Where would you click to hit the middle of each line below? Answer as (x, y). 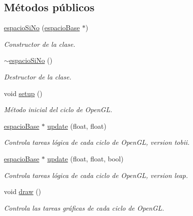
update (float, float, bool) (85, 158)
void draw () (22, 191)
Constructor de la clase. (40, 44)
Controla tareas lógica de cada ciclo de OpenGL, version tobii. (97, 142)
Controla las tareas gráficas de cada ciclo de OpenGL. (84, 207)
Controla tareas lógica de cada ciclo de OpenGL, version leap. (96, 175)
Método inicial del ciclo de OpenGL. (58, 109)
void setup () (23, 93)
